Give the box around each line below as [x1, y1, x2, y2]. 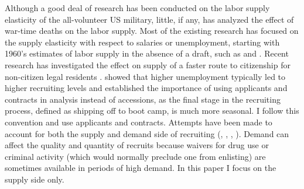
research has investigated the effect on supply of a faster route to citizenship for [5, 58, 291, 71]
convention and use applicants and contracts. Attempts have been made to [5, 116, 272, 128]
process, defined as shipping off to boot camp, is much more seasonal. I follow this [5, 104, 299, 117]
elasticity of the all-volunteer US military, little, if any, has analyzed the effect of [5, 13, 294, 25]
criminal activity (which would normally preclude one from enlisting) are [5, 150, 266, 162]
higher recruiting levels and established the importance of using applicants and [5, 82, 288, 94]
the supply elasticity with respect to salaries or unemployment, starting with [5, 36, 280, 48]
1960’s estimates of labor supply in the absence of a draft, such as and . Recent [5, 47, 289, 60]
